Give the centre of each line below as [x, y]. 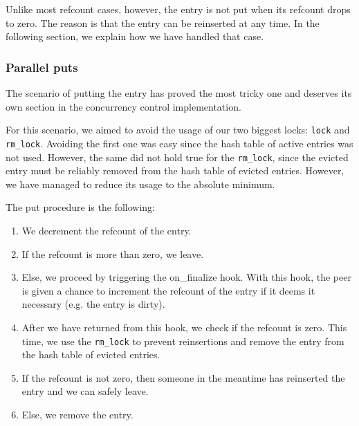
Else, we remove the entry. [77, 414]
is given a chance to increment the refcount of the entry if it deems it [168, 290]
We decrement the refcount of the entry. [107, 230]
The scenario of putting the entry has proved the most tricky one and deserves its [179, 93]
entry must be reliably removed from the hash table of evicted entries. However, [175, 170]
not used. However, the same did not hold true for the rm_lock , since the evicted [177, 157]
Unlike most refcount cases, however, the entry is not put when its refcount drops [178, 9]
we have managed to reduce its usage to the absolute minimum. [140, 184]
